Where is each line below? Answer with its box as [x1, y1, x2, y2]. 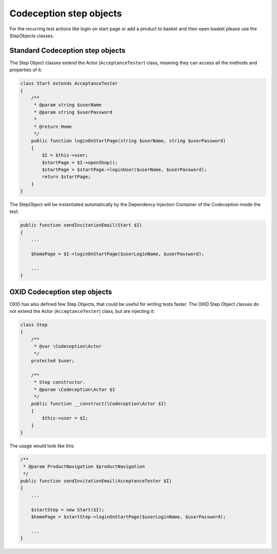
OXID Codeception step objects [9, 287, 112, 296]
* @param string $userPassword [33, 109, 113, 115]
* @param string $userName [33, 102, 102, 108]
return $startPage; [42, 174, 91, 180]
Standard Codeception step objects [9, 46, 126, 55]
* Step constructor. [33, 380, 86, 385]
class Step [20, 322, 48, 328]
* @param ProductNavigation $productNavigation [23, 464, 145, 469]
